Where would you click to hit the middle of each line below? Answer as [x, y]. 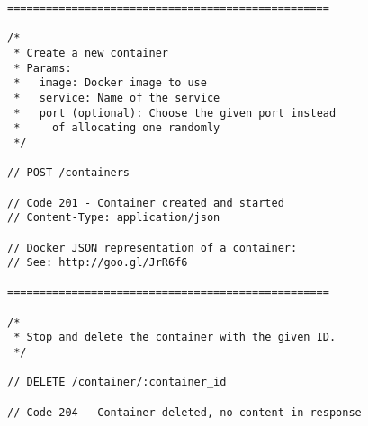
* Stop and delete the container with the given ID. [175, 337]
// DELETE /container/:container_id [117, 382]
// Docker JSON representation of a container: [153, 248]
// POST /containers [69, 173]
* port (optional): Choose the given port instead [175, 113]
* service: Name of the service [117, 98]
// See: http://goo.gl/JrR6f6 [98, 263]
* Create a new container [91, 53]
